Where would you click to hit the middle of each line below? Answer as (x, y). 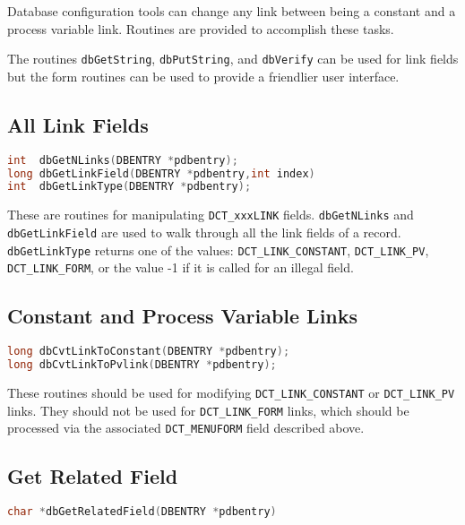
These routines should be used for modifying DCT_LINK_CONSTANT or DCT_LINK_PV (231, 392)
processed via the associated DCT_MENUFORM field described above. (186, 428)
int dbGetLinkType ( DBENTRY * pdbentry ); (129, 187)
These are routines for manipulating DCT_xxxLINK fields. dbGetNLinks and (211, 215)
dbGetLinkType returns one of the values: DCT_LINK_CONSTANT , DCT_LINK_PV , (218, 250)
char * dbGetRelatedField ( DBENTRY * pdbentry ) (142, 512)
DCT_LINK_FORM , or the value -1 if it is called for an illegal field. (181, 267)
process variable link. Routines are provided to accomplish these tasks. (201, 28)
